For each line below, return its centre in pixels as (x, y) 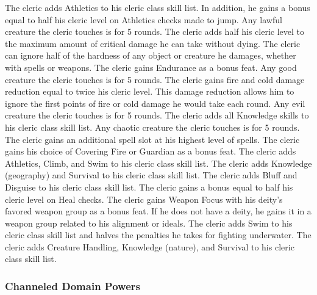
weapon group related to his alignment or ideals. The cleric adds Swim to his (149, 223)
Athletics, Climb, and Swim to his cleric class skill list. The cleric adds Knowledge (158, 163)
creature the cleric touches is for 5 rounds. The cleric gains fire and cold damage (155, 79)
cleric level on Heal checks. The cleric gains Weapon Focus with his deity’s (144, 199)
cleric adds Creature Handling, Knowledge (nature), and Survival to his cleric (150, 246)
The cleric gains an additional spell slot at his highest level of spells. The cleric (152, 139)
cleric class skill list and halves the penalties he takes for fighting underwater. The (158, 235)
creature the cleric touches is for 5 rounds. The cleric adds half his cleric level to (155, 31)
